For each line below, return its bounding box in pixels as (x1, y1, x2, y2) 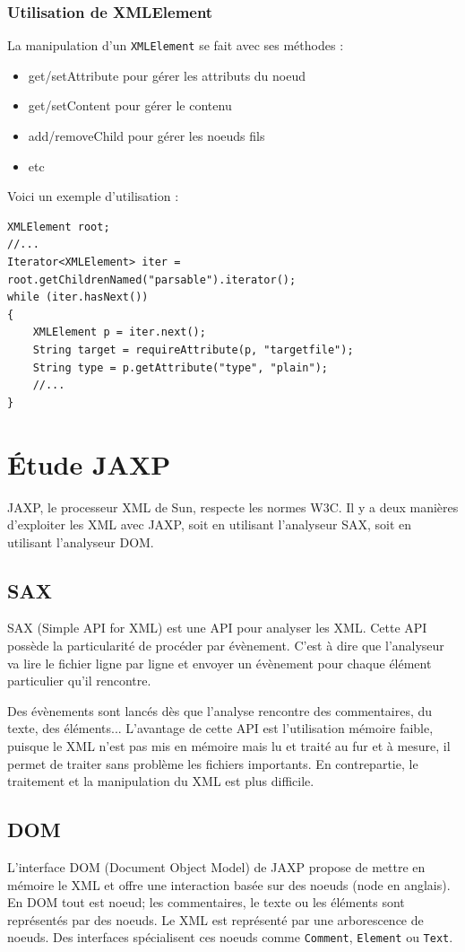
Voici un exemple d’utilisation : (7, 187, 179, 205)
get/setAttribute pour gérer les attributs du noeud (28, 66, 306, 84)
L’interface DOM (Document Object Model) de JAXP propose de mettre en (7, 858, 426, 877)
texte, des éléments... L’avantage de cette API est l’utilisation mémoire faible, (7, 719, 434, 738)
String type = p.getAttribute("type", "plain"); (32, 361, 328, 374)
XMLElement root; (7, 220, 110, 233)
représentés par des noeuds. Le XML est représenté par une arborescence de (7, 910, 424, 929)
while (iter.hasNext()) (7, 291, 149, 304)
